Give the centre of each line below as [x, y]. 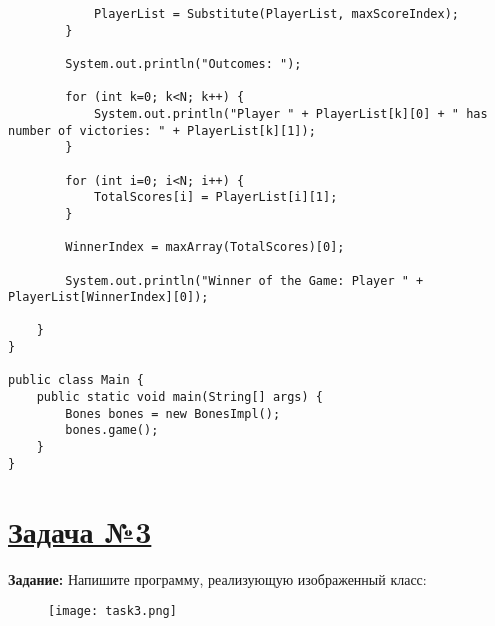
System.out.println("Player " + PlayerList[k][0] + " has [290, 113]
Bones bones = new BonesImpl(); [173, 413]
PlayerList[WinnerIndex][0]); [108, 297]
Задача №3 [80, 530]
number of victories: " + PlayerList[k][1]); [162, 130]
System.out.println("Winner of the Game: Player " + [244, 280]
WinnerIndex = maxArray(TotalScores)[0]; [205, 247]
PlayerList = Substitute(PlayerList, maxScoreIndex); [276, 14]
